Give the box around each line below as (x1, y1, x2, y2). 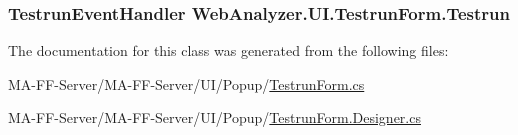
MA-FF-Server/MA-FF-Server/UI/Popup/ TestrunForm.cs (8, 73, 365, 94)
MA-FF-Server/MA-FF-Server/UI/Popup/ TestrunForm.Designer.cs (8, 107, 421, 128)
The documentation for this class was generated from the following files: (8, 40, 449, 61)
